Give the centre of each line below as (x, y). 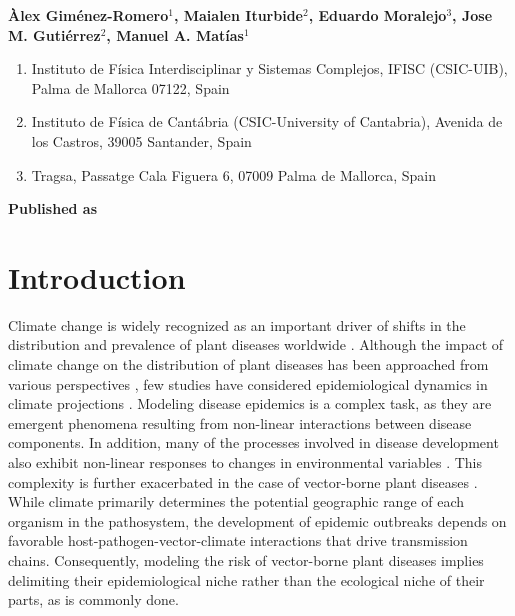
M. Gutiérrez (54, 34)
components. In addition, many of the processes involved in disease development (253, 442)
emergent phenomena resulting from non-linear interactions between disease (240, 422)
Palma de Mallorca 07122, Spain (130, 87)
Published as (52, 208)
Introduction (97, 276)
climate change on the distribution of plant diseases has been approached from (248, 364)
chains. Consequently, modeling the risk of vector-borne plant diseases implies (246, 560)
